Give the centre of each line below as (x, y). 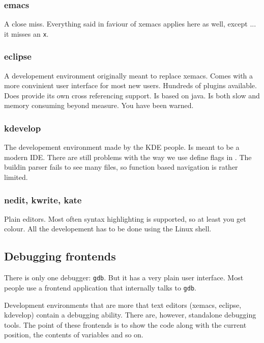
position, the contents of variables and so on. (74, 335)
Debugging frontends (60, 256)
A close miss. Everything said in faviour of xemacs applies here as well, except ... (130, 24)
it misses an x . (26, 33)
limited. (16, 177)
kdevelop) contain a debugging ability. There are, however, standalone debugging (130, 315)
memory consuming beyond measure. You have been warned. (99, 105)
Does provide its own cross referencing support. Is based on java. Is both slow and (132, 95)
